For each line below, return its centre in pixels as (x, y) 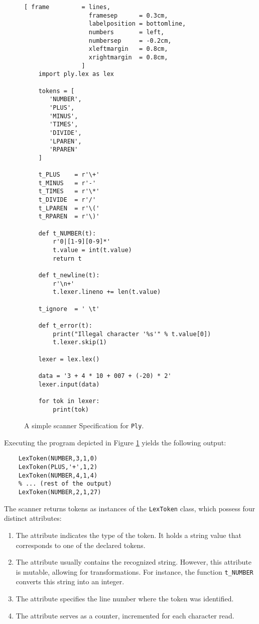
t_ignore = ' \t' (69, 309)
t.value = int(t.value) (92, 250)
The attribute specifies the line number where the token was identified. (125, 598)
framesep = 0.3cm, (128, 15)
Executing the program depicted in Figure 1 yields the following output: (115, 442)
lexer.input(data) (69, 384)
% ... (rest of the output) (65, 484)
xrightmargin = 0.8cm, (128, 57)
